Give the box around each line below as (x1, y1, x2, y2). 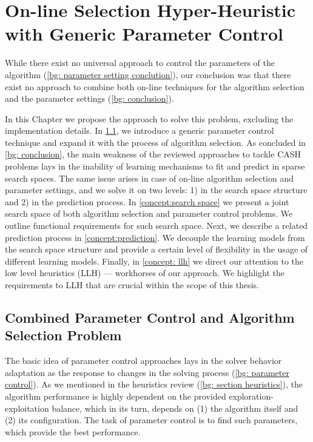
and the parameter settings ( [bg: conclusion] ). (5, 92, 174, 105)
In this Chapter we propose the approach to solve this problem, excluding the (5, 112, 294, 125)
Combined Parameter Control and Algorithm (5, 308, 295, 326)
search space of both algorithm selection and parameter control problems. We (5, 207, 293, 220)
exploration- (229, 389, 274, 402)
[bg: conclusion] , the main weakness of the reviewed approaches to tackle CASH (5, 148, 301, 160)
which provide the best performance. (5, 425, 141, 438)
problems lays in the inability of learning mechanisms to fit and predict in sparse (5, 160, 305, 173)
